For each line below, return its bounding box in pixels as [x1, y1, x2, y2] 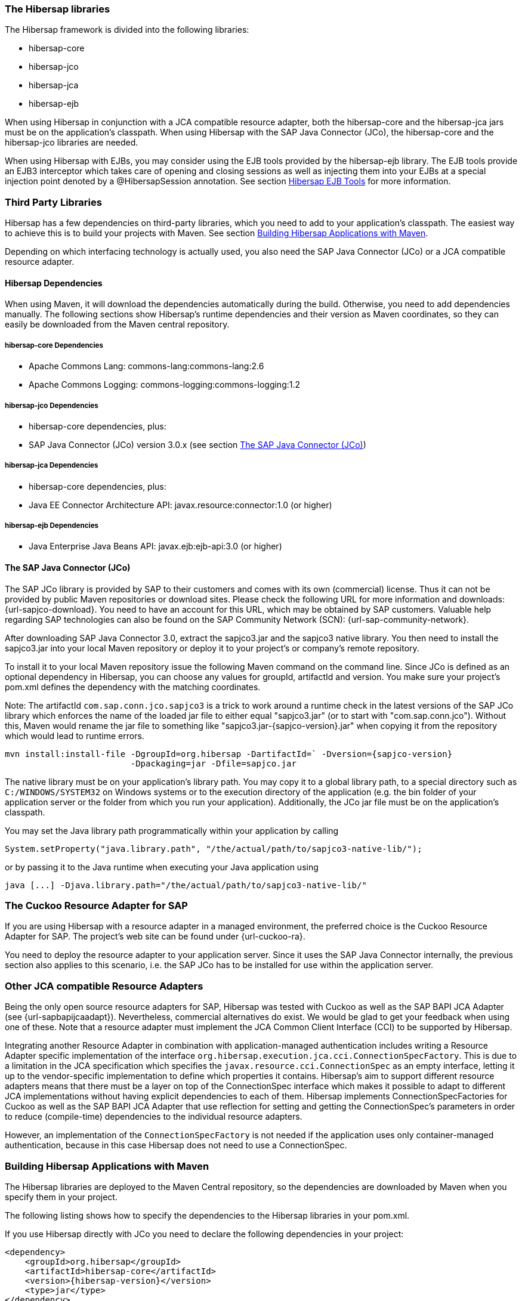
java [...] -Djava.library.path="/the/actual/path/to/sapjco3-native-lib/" [5, 880, 367, 890]
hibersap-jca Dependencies [5, 461, 98, 470]
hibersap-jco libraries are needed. [5, 137, 138, 148]
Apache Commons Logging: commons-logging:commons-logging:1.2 [29, 379, 301, 390]
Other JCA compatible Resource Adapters [5, 979, 203, 992]
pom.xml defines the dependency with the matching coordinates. [5, 681, 261, 692]
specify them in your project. [5, 1191, 118, 1202]
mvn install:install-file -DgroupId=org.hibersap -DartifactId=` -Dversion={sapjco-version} [5, 749, 453, 759]
